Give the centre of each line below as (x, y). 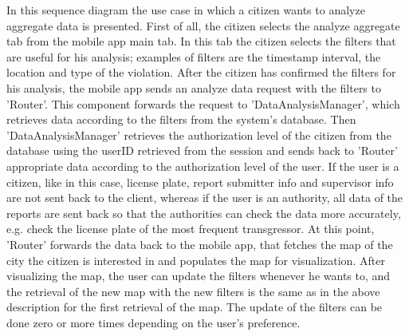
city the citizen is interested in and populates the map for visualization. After (196, 260)
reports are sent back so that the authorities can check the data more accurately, (204, 213)
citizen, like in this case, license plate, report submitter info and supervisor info (200, 182)
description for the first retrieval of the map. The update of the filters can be (195, 307)
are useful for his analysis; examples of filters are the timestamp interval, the (194, 56)
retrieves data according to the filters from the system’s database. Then (181, 119)
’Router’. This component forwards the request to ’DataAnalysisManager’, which (203, 103)
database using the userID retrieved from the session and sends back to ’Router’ (202, 150)
